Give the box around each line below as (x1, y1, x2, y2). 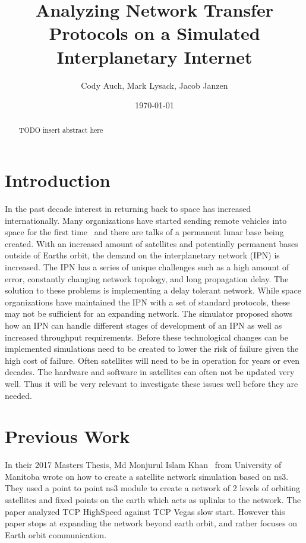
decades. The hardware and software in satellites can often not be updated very (5, 366, 295, 378)
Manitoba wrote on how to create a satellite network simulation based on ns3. (5, 470, 289, 482)
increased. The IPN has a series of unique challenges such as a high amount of (5, 261, 289, 273)
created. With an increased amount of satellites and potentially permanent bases (5, 237, 298, 249)
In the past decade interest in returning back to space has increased (5, 202, 251, 215)
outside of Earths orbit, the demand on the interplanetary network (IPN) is (5, 249, 280, 261)
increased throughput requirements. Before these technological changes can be (5, 330, 289, 343)
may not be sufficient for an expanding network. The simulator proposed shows (5, 307, 293, 320)
